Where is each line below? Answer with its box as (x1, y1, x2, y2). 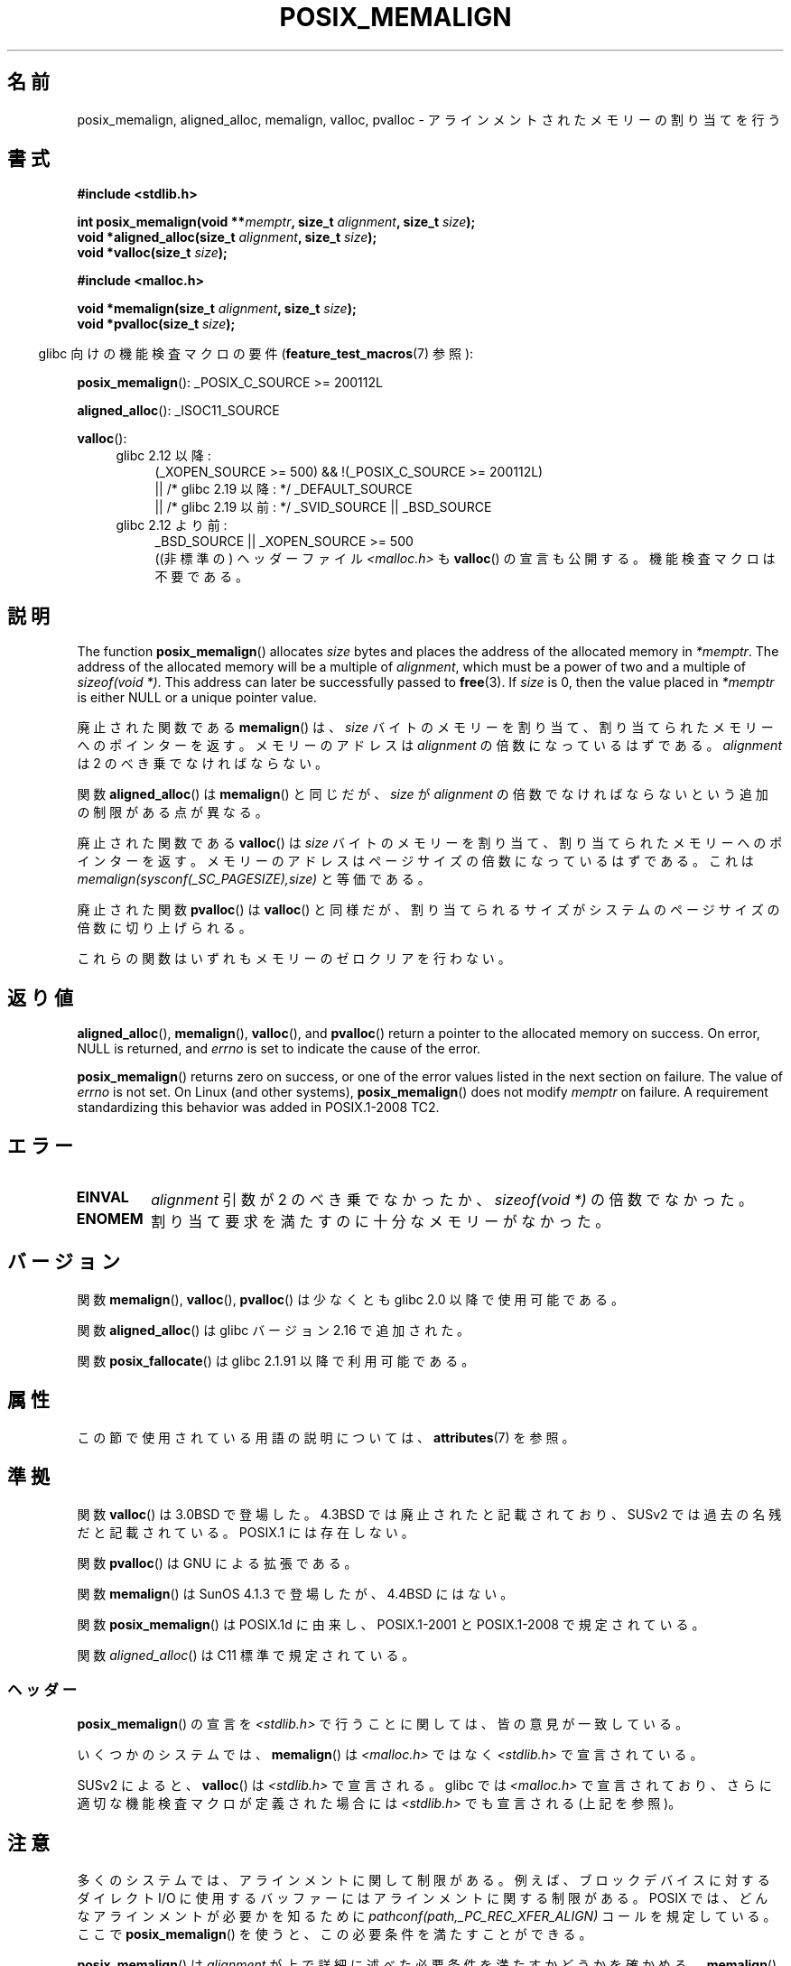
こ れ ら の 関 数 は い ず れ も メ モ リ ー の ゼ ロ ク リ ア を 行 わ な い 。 (77, 951, 511, 967)
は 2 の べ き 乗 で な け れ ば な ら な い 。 (77, 756, 328, 772)
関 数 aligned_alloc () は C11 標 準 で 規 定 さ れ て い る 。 (77, 1646, 415, 1663)
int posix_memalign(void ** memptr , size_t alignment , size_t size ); (77, 214, 476, 230)
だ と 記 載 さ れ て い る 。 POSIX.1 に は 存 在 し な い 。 (77, 1524, 414, 1540)
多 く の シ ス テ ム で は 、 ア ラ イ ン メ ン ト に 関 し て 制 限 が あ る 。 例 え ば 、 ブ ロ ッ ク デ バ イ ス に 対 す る (77, 1872, 770, 1888)
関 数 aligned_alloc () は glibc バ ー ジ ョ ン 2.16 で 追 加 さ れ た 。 (77, 1321, 470, 1338)
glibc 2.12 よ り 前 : (116, 517, 228, 533)
